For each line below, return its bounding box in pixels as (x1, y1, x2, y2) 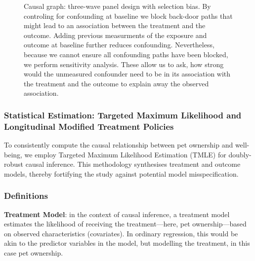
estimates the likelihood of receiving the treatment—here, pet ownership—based (4, 219, 247, 229)
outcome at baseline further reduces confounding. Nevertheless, (24, 39, 214, 50)
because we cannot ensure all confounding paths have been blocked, (24, 49, 228, 59)
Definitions (4, 189, 48, 202)
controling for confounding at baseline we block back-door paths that (24, 10, 233, 21)
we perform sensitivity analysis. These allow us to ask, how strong (24, 59, 224, 69)
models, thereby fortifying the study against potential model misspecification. (4, 168, 239, 179)
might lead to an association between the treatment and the (24, 20, 206, 31)
